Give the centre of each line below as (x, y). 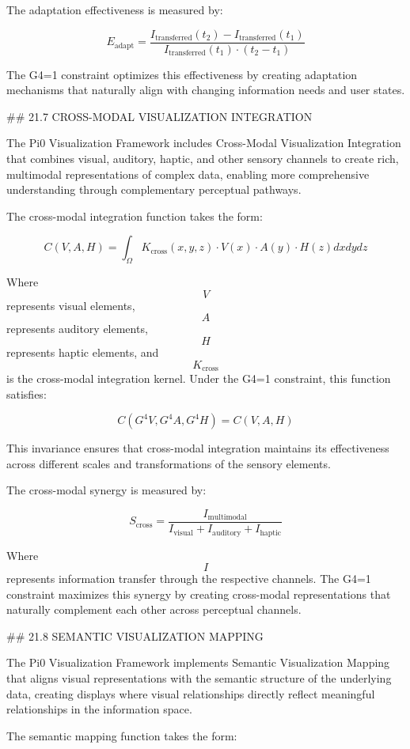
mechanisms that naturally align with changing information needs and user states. (206, 90)
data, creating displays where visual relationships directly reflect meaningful (191, 693)
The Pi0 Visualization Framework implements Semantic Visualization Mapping (198, 662)
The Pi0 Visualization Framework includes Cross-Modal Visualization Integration (204, 143)
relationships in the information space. (99, 709)
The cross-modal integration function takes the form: (135, 216)
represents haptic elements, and (83, 352)
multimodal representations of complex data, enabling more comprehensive (188, 174)
